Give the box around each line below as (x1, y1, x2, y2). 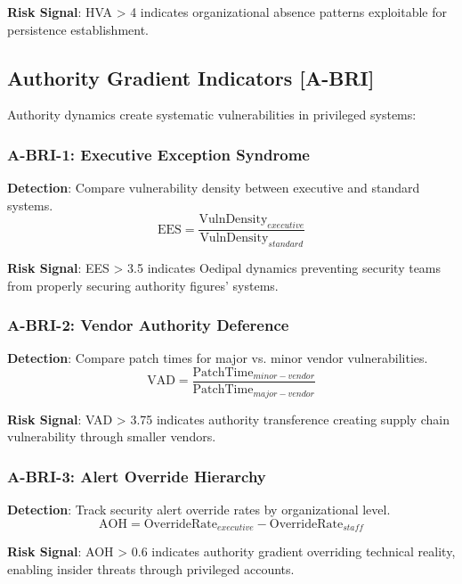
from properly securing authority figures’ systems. (7, 276, 279, 294)
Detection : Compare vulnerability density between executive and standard (7, 178, 420, 197)
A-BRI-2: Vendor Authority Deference (7, 314, 289, 336)
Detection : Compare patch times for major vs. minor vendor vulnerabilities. (7, 349, 428, 367)
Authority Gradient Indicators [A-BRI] (7, 63, 375, 91)
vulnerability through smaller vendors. (7, 427, 216, 446)
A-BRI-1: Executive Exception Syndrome (7, 143, 310, 165)
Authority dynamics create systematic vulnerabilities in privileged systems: (7, 105, 417, 124)
